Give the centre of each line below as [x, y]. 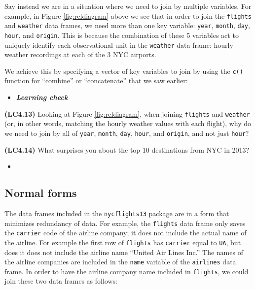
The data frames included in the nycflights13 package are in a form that [117, 213]
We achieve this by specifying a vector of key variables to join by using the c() [124, 71]
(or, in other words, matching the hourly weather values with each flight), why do [128, 123]
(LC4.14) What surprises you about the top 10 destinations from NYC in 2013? [127, 149]
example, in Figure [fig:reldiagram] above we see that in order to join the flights [128, 16]
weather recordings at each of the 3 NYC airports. [80, 54]
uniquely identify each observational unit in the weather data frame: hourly [119, 45]
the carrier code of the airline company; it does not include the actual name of [126, 233]
